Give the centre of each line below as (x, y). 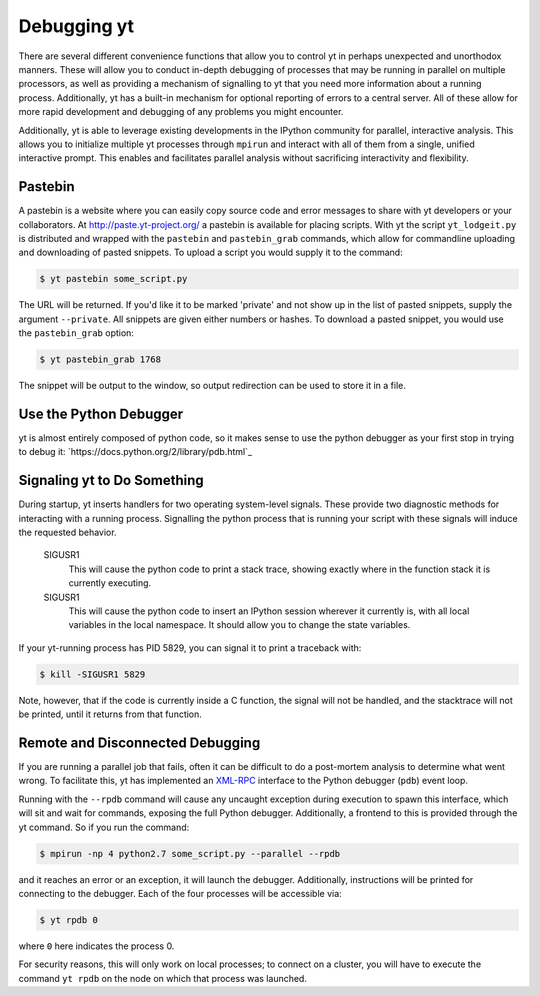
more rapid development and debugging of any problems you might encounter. (181, 112)
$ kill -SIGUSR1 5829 (92, 674)
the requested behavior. (67, 532)
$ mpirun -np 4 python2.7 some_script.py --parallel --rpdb (190, 853)
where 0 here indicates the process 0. (96, 946)
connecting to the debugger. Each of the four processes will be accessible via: (180, 893)
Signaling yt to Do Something (111, 480)
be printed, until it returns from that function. (110, 714)
